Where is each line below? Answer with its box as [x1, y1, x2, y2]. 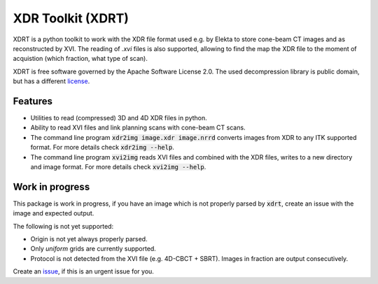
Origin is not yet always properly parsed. [30, 235, 148, 243]
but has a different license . [13, 77, 90, 85]
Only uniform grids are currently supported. [30, 245, 157, 253]
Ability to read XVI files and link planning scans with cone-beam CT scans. [30, 123, 246, 132]
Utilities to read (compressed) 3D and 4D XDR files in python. [30, 114, 208, 122]
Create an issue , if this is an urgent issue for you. [13, 267, 154, 276]
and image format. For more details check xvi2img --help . [30, 162, 206, 171]
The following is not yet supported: [13, 222, 114, 230]
